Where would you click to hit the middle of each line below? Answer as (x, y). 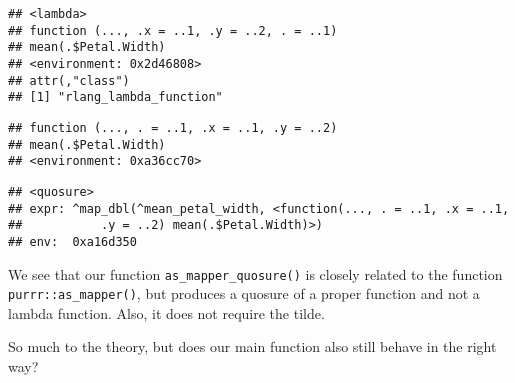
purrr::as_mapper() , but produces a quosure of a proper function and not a (244, 293)
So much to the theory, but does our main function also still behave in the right (252, 346)
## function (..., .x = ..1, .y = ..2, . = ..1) (173, 30)
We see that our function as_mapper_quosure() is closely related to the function (255, 273)
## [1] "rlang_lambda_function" (115, 97)
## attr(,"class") (69, 80)
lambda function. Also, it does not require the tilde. (166, 312)
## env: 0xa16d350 (72, 241)
